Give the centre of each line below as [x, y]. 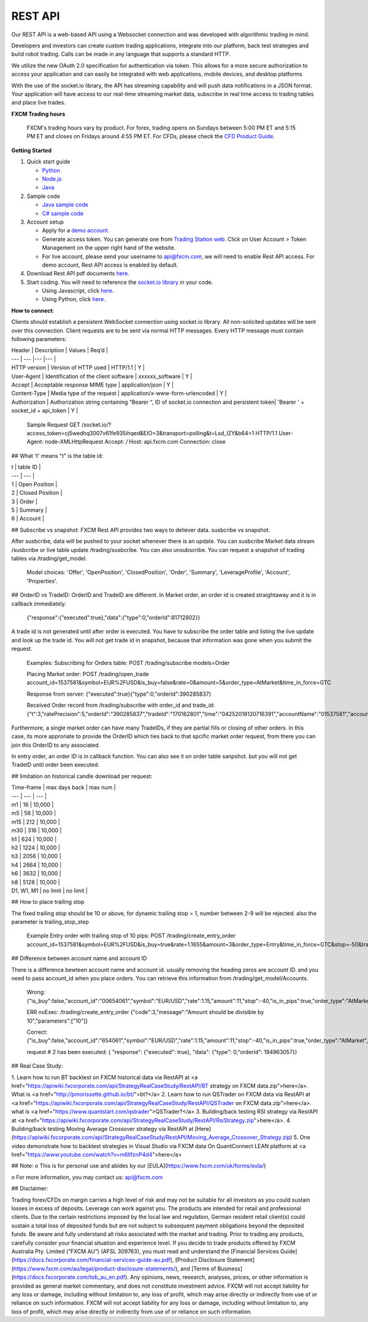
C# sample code [63, 213]
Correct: [37, 1032]
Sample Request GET [53, 425]
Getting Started [32, 150]
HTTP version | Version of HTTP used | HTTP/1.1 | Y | [78, 368]
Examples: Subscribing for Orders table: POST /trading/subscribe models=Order [128, 663]
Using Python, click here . [74, 299]
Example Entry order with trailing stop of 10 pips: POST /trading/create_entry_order [131, 936]
